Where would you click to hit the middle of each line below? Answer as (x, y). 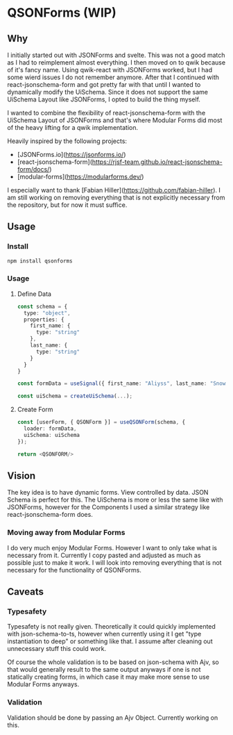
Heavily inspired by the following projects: (67, 141)
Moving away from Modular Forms (66, 533)
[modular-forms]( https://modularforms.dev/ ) (80, 176)
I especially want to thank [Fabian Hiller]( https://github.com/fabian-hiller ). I (114, 190)
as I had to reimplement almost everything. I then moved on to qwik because (116, 63)
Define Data (34, 294)
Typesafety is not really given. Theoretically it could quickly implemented (112, 627)
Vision (21, 476)
